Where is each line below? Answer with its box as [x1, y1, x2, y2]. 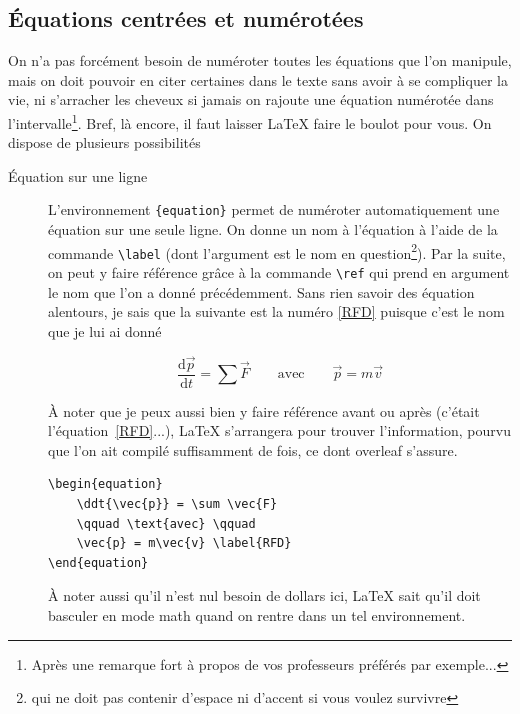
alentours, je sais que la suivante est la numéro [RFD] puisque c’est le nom [48, 301, 505, 322]
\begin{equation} [48, 477, 163, 492]
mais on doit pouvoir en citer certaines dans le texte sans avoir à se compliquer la [8, 69, 508, 90]
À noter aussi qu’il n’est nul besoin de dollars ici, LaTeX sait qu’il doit [48, 585, 481, 606]
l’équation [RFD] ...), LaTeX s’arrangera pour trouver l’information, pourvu [48, 420, 511, 441]
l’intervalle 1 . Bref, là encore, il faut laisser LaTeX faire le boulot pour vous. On [8, 109, 492, 133]
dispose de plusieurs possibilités [8, 132, 201, 153]
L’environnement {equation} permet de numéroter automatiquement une [48, 199, 500, 220]
